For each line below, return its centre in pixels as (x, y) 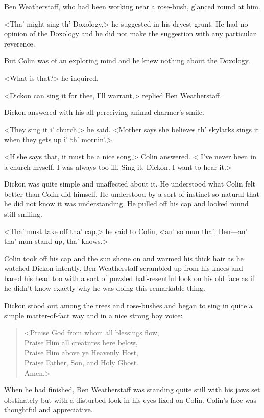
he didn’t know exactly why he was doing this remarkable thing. (105, 288)
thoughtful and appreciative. (49, 410)
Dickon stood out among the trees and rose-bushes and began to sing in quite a (128, 305)
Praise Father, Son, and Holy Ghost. (81, 363)
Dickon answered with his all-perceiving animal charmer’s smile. (104, 112)
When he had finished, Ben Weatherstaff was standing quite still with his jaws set (132, 390)
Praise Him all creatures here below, (81, 342)
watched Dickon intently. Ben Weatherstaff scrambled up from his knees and (124, 268)
